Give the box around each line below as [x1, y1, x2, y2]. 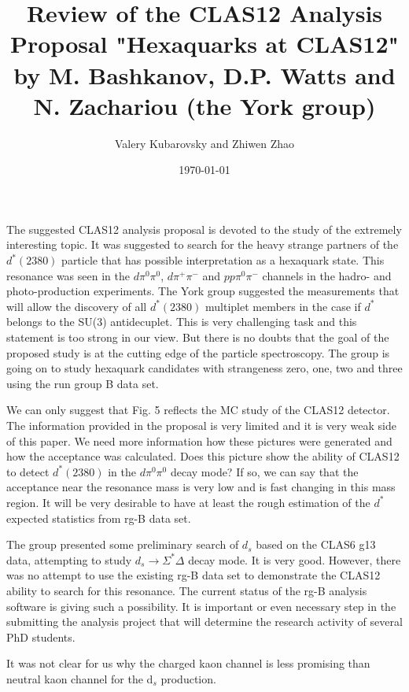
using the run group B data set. [6, 375, 159, 391]
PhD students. [6, 628, 76, 645]
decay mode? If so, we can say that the [170, 463, 359, 479]
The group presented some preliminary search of [6, 536, 239, 553]
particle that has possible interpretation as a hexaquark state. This [61, 252, 385, 268]
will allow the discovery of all [6, 298, 147, 314]
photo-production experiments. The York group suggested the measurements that [6, 283, 400, 299]
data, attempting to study [6, 551, 132, 568]
